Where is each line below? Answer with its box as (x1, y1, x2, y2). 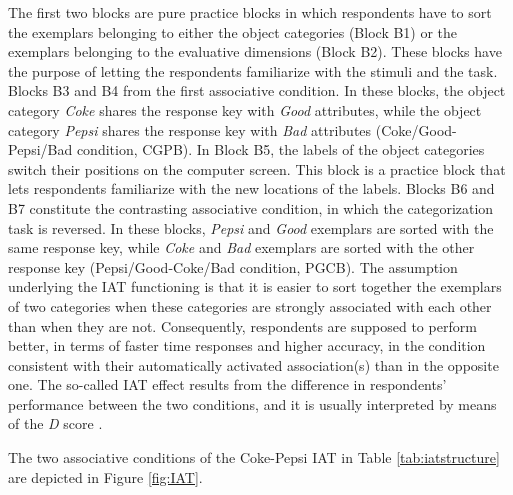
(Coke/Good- (375, 119, 457, 140)
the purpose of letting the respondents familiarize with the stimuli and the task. (8, 60, 498, 81)
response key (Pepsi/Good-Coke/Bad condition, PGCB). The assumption (8, 256, 458, 277)
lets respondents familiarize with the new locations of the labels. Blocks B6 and (8, 178, 495, 199)
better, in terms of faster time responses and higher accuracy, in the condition (8, 335, 486, 356)
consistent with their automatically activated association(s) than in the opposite (8, 354, 499, 375)
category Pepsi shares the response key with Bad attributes (8, 119, 372, 140)
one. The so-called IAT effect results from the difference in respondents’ (8, 374, 447, 395)
